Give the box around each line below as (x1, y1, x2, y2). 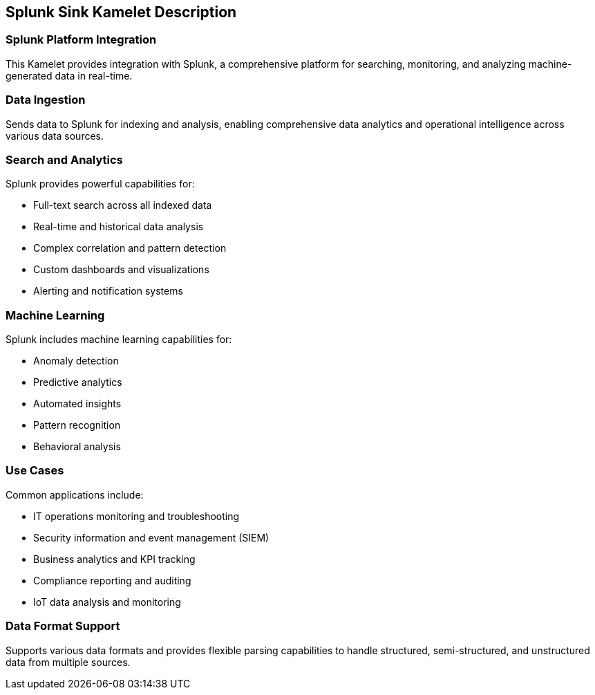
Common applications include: (6, 488, 144, 501)
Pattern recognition (33, 419, 121, 432)
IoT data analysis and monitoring (33, 595, 181, 608)
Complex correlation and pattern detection (33, 242, 227, 254)
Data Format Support (6, 619, 120, 633)
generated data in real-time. (6, 69, 133, 82)
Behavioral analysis (33, 441, 121, 453)
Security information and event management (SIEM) (33, 531, 270, 544)
